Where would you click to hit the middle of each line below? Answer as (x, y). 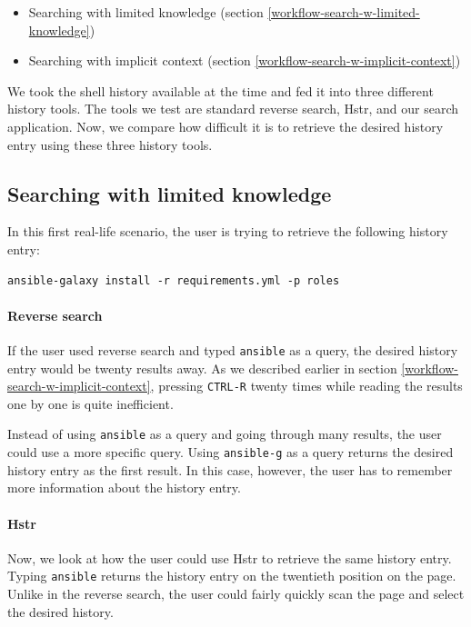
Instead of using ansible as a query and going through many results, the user (225, 434)
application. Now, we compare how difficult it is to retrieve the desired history (225, 126)
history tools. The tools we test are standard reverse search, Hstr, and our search (233, 109)
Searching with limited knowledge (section (146, 12)
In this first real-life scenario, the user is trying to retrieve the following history (228, 231)
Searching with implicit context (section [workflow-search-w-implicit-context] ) (245, 60)
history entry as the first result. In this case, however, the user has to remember (230, 469)
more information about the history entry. (124, 488)
